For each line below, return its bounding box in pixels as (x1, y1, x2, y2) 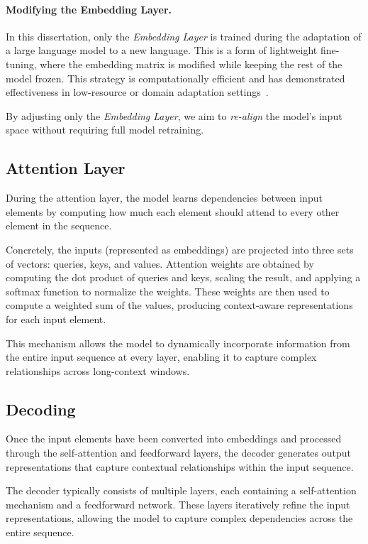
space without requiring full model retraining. (6, 122, 204, 137)
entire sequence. (6, 525, 74, 540)
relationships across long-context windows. (6, 363, 190, 378)
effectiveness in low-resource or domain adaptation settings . (6, 85, 269, 99)
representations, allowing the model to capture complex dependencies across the (6, 511, 353, 526)
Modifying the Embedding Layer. (6, 1, 172, 16)
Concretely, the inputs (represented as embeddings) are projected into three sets (6, 241, 354, 256)
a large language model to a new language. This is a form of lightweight (6, 43, 318, 58)
